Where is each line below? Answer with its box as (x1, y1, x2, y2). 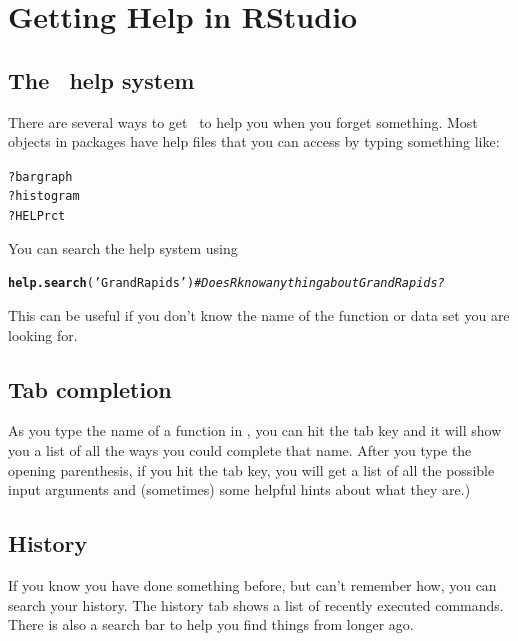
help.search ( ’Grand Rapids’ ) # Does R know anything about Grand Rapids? (8, 276, 445, 291)
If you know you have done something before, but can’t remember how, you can (8, 574, 497, 595)
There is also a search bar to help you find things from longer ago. (8, 614, 414, 635)
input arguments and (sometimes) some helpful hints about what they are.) (8, 479, 471, 500)
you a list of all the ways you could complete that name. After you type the (8, 439, 472, 460)
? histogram (8, 189, 80, 204)
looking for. (8, 324, 78, 345)
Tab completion (8, 373, 172, 404)
